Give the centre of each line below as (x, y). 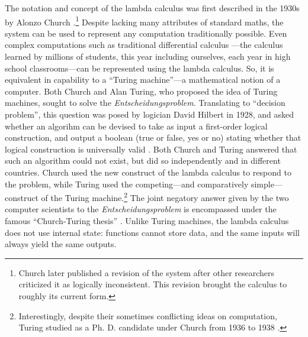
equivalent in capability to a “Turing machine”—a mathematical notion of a (143, 80)
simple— (267, 184)
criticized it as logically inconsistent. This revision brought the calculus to (153, 284)
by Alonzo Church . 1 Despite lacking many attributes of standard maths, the (144, 21)
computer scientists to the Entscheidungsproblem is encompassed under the (141, 209)
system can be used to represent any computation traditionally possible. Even (146, 33)
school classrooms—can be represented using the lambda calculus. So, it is (139, 68)
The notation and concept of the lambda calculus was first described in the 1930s (152, 8)
